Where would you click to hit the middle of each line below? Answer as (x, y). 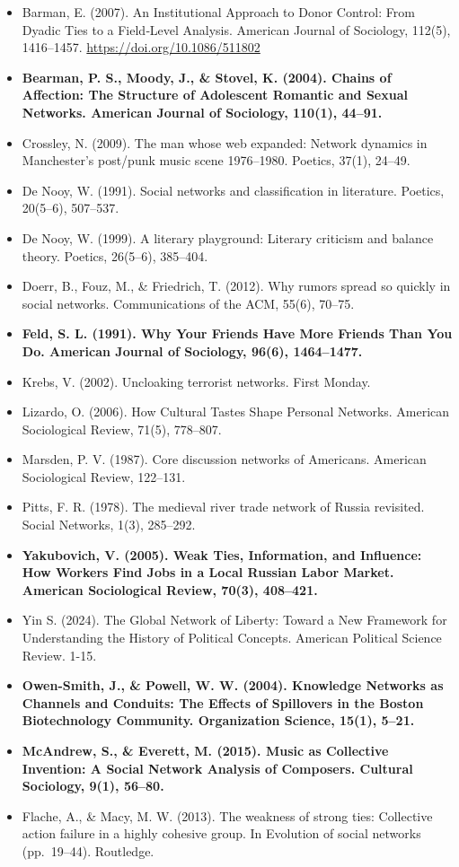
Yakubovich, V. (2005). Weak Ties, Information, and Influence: (222, 554)
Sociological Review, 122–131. (104, 476)
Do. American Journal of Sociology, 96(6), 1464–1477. (192, 350)
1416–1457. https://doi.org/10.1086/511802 (141, 47)
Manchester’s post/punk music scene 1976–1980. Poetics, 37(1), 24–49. (216, 160)
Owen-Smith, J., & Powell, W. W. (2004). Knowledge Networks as (233, 685)
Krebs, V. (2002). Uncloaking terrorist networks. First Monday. (196, 381)
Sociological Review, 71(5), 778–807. (122, 429)
